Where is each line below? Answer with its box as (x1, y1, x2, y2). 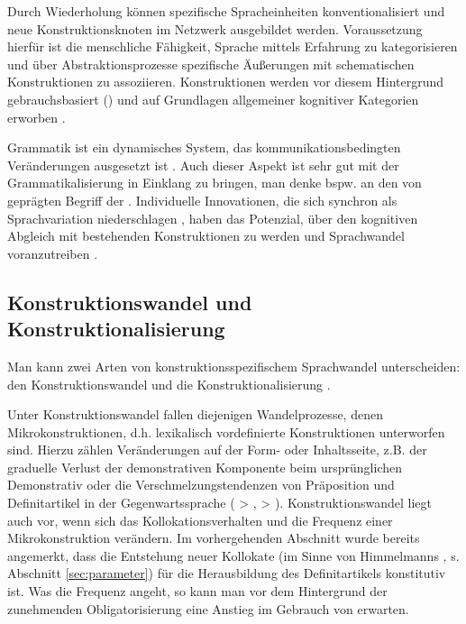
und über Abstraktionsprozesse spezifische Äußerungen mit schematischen (7, 54, 415, 73)
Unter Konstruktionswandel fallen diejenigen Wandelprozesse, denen (7, 405, 383, 424)
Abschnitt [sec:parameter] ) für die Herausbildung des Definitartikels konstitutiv (7, 564, 446, 583)
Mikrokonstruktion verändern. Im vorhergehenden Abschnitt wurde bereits (7, 528, 420, 547)
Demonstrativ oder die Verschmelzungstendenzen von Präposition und (7, 475, 395, 494)
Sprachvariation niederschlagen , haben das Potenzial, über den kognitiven (7, 208, 418, 227)
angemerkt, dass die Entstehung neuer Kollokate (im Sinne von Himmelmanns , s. (7, 546, 460, 564)
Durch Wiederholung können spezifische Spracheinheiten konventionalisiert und (7, 2, 445, 20)
